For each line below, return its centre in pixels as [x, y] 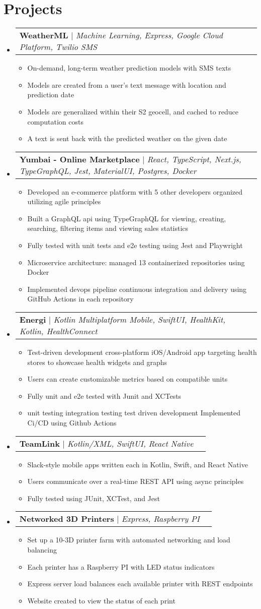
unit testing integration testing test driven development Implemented [134, 413]
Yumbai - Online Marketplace [79, 159]
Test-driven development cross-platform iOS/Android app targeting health [142, 352]
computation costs [55, 121]
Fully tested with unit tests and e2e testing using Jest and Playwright [135, 245]
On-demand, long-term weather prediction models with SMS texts [129, 68]
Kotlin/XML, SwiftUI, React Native [130, 443]
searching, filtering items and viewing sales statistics [108, 228]
